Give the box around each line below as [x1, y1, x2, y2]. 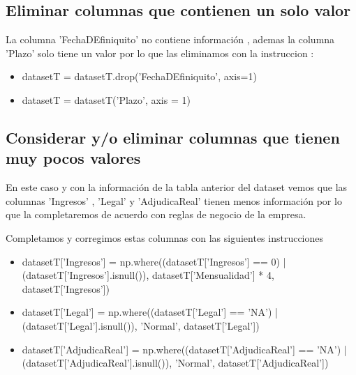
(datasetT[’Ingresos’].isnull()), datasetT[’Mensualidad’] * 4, [22, 268, 274, 282]
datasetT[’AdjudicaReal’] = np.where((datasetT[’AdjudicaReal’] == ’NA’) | [22, 342, 347, 356]
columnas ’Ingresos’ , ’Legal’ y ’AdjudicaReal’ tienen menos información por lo [6, 193, 342, 208]
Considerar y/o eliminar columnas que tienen [6, 126, 340, 148]
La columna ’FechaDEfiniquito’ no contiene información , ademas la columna [6, 32, 335, 47]
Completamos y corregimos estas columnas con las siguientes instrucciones [6, 230, 324, 245]
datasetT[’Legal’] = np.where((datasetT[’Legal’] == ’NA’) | [22, 305, 278, 319]
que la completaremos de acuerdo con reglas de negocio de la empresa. [6, 207, 306, 222]
